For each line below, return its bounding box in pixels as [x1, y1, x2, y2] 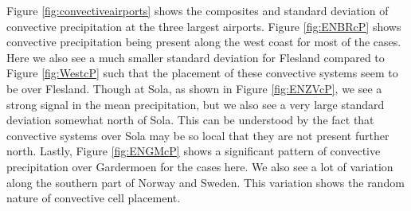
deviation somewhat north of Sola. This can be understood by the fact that [6, 111, 374, 128]
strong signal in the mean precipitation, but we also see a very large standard [6, 96, 385, 112]
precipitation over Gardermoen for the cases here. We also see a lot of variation [6, 158, 393, 174]
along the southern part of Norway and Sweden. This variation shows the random [6, 174, 405, 190]
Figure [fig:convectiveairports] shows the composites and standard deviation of [6, 2, 389, 18]
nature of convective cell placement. [6, 190, 181, 206]
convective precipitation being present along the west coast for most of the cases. [6, 33, 401, 50]
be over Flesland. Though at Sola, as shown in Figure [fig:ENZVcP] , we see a [6, 80, 382, 96]
